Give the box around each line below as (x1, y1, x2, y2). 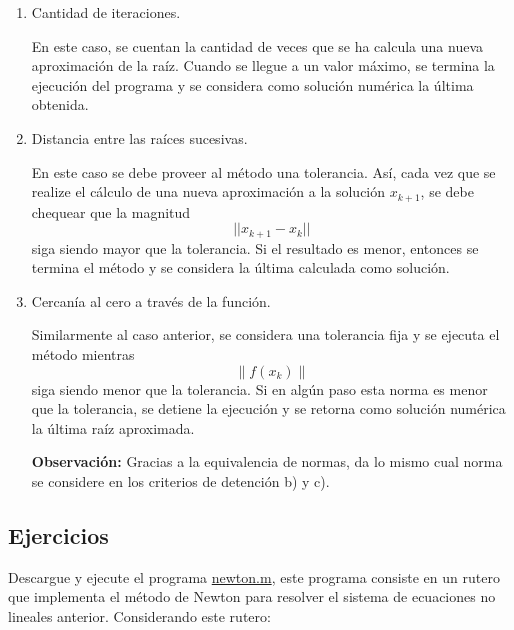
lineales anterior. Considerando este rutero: (8, 605, 271, 626)
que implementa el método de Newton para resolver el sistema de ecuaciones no (8, 586, 496, 607)
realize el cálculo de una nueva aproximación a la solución (31, 181, 386, 202)
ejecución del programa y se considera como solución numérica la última (31, 74, 474, 95)
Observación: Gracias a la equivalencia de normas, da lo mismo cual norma (31, 451, 503, 472)
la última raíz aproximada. (31, 417, 195, 438)
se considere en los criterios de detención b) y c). (31, 471, 330, 491)
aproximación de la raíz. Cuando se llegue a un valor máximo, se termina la (31, 55, 495, 76)
